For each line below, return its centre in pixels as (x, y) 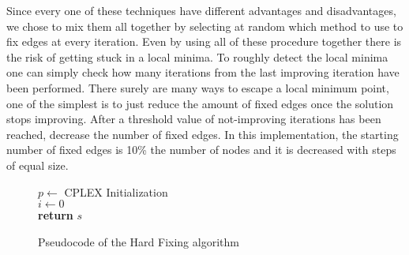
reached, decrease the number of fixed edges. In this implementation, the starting (203, 134)
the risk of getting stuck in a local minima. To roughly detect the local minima (197, 56)
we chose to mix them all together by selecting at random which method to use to (205, 26)
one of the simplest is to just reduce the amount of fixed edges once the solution (200, 103)
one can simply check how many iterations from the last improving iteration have (203, 72)
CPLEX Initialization (116, 191)
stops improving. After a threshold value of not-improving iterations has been (194, 119)
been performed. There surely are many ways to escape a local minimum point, (198, 87)
